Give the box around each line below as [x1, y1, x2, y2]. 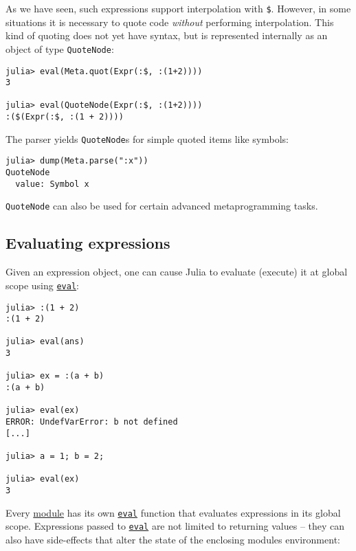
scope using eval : [5, 278, 79, 292]
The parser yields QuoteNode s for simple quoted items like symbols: [5, 131, 289, 146]
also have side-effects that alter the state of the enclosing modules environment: [5, 532, 340, 546]
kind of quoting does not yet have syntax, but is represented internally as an [5, 28, 328, 43]
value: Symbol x [15, 179, 89, 189]
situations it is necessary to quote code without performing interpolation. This [5, 14, 334, 29]
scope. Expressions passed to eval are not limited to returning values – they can [5, 519, 345, 533]
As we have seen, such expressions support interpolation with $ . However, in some [5, 1, 351, 15]
